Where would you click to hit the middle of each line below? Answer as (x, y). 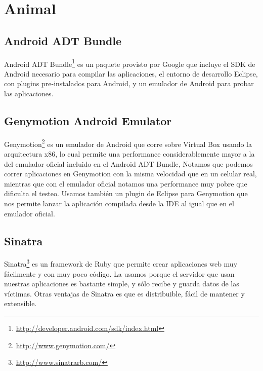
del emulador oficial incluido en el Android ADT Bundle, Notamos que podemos (128, 163)
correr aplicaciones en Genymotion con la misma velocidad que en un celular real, (130, 174)
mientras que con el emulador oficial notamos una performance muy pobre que (126, 183)
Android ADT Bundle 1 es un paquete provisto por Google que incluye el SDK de (130, 63)
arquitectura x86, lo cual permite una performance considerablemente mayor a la (129, 154)
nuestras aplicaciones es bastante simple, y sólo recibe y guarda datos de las (122, 284)
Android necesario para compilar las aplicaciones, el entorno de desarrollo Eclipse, (131, 73)
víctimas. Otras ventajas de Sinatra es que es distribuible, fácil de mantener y (124, 293)
